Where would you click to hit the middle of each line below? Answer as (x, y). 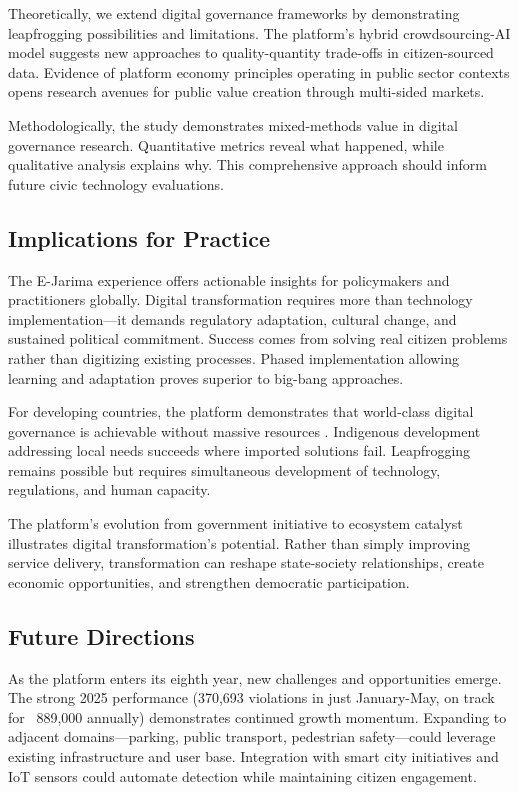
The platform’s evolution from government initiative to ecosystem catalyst (235, 523)
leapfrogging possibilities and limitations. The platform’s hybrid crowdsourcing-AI (259, 32)
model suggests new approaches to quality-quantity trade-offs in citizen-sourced (251, 52)
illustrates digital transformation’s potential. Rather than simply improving (239, 542)
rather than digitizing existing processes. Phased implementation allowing (234, 357)
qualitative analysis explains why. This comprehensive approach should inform (247, 164)
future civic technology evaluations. (116, 183)
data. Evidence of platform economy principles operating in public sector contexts (259, 71)
